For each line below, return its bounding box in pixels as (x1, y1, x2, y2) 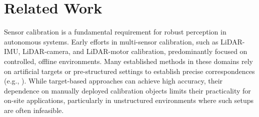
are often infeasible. (4, 104, 64, 115)
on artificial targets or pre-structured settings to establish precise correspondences (4, 65, 255, 76)
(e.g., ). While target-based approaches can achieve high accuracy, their (4, 75, 223, 86)
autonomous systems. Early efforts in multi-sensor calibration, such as (4, 36, 218, 46)
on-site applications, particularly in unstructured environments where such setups (4, 95, 253, 105)
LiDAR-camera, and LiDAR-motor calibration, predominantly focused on (22, 46, 247, 56)
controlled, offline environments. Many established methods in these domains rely (4, 55, 253, 66)
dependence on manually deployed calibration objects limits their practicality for (4, 85, 251, 95)
